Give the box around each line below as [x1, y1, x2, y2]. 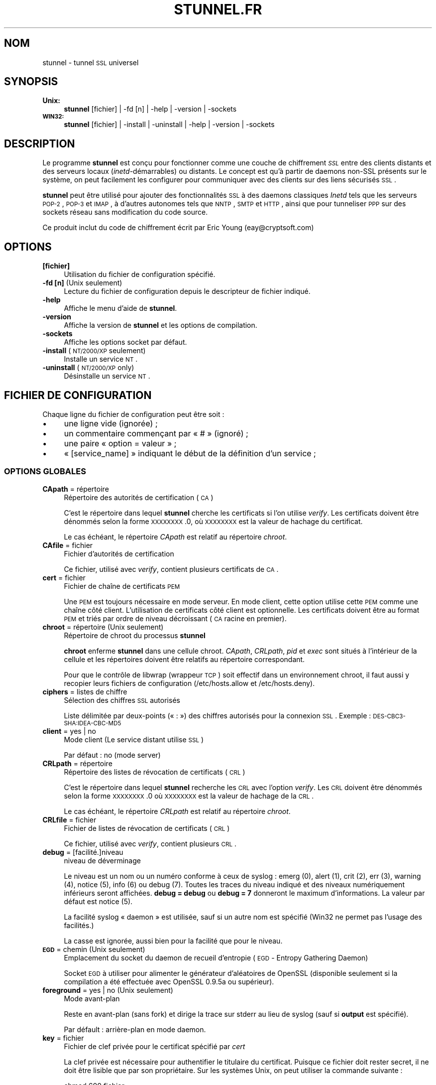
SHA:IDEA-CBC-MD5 [64, 719, 121, 727]
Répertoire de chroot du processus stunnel [64, 631, 206, 640]
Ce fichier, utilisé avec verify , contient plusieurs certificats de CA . [64, 564, 279, 573]
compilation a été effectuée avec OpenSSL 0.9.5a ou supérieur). [64, 977, 274, 986]
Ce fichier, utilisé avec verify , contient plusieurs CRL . [64, 839, 237, 848]
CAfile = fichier [42, 541, 93, 549]
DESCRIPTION [4, 137, 75, 150]
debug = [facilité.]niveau [42, 847, 123, 856]
